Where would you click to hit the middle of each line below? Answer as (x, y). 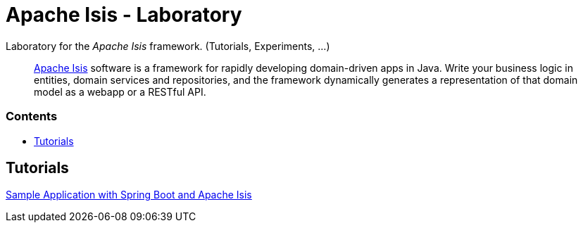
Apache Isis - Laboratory (124, 15)
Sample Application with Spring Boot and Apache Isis (129, 195)
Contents (32, 116)
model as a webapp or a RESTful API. (120, 91)
